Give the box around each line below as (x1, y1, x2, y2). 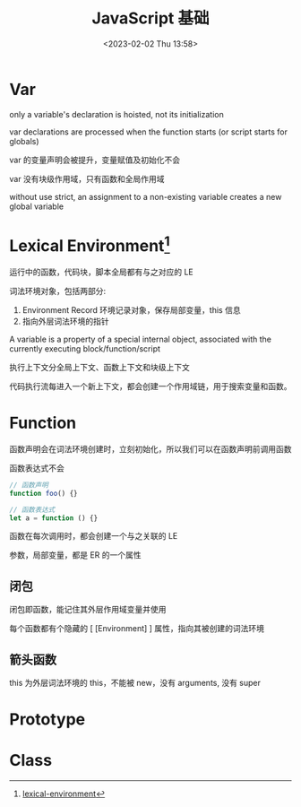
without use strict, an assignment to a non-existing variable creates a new (9, 191, 282, 202)
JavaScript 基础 (91, 8, 210, 29)
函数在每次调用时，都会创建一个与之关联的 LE (9, 531, 178, 542)
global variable (9, 201, 64, 212)
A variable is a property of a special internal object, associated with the (9, 334, 271, 344)
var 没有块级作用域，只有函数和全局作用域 (9, 173, 165, 184)
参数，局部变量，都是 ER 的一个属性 (9, 550, 142, 560)
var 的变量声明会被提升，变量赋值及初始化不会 (9, 154, 181, 165)
